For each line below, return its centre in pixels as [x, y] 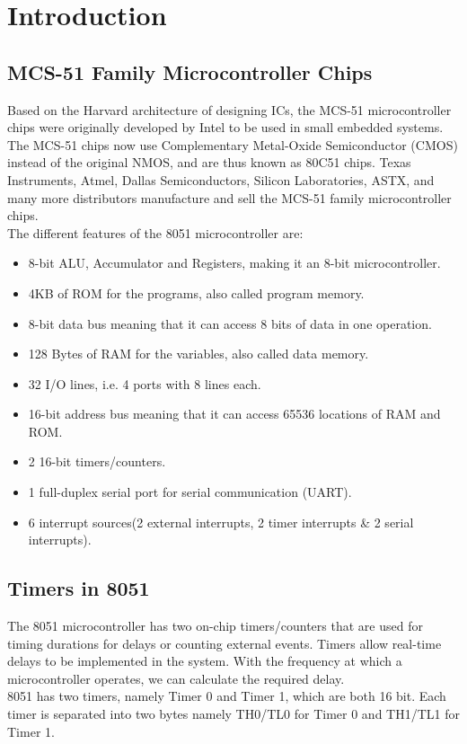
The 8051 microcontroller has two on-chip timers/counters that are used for [215, 626]
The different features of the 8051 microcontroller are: [155, 232]
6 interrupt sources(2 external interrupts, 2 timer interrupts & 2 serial [221, 522]
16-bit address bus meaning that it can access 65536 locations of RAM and [234, 414]
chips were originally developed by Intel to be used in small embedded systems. [225, 127]
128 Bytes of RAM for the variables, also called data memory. [198, 354]
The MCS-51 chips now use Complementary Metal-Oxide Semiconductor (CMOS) [233, 144]
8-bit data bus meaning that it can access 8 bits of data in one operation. [230, 323]
